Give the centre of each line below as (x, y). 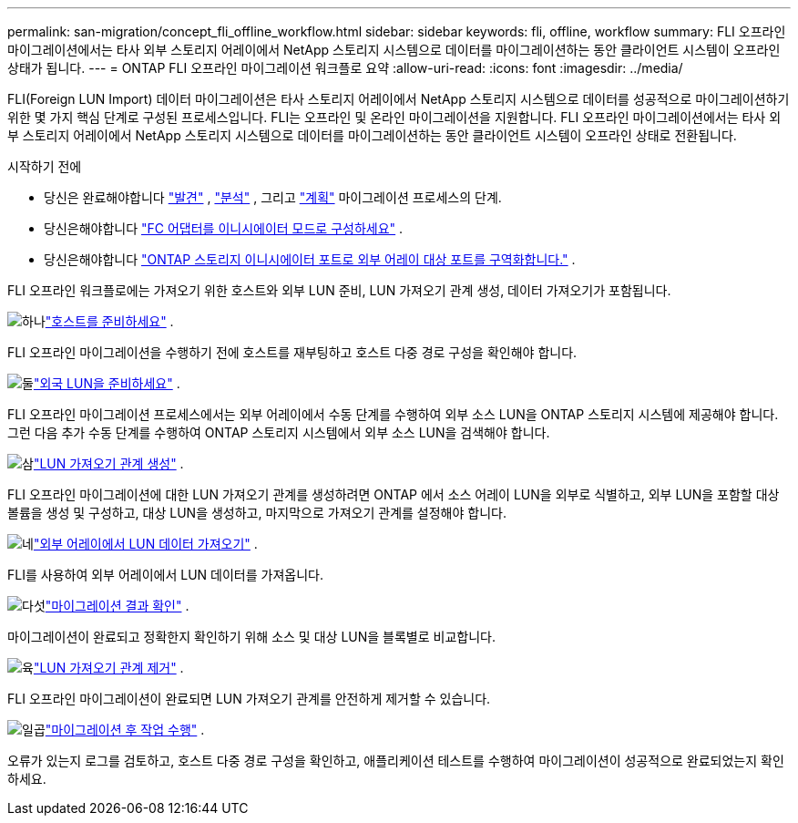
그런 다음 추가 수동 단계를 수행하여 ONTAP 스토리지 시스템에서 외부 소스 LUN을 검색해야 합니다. (279, 432)
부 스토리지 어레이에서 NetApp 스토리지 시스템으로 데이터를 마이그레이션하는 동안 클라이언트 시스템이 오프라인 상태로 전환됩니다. (372, 135)
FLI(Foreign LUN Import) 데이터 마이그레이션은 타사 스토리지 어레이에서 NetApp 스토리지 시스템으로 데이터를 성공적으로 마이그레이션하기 (399, 99)
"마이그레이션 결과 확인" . (117, 606)
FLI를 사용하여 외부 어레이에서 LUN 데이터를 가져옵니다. (165, 575)
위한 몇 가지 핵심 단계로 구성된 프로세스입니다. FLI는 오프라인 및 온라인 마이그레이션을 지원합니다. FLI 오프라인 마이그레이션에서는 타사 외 (394, 117)
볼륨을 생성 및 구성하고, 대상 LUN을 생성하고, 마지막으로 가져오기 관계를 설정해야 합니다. (257, 513)
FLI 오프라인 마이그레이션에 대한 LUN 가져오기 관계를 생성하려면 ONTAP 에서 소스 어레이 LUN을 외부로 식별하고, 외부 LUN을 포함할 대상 (394, 494)
